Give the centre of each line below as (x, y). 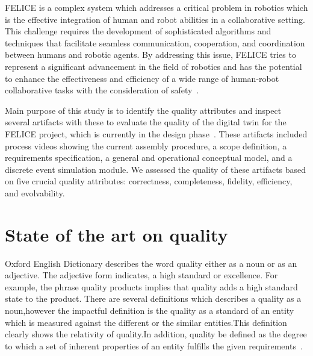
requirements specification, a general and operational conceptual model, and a (149, 158)
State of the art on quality (116, 234)
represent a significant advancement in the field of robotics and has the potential (153, 66)
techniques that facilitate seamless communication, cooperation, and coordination (155, 42)
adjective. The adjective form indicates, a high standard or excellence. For (141, 275)
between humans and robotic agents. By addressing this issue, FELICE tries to (150, 55)
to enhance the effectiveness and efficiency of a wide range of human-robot (142, 78)
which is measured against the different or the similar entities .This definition (146, 322)
